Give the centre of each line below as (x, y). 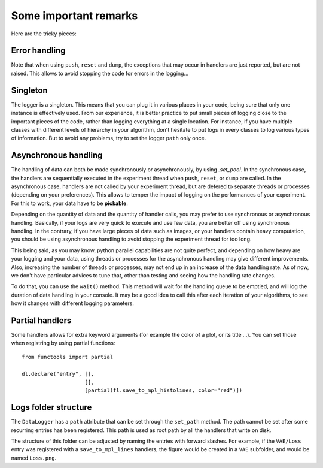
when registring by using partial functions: (63, 343)
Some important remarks (74, 16)
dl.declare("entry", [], (58, 374)
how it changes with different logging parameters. (72, 303)
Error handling (38, 51)
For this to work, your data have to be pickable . (69, 203)
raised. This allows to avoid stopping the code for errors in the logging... (100, 73)
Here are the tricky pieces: (44, 34)
